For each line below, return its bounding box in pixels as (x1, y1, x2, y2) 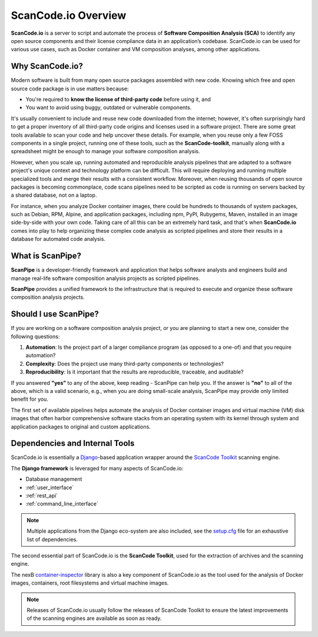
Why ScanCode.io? (11, 61, 84, 71)
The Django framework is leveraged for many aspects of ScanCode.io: (11, 464, 184, 471)
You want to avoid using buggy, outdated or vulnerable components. (25, 104, 192, 111)
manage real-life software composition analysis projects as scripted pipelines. (11, 275, 200, 282)
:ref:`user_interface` (25, 484, 74, 491)
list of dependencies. (26, 536, 78, 543)
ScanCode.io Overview (11, 9, 127, 22)
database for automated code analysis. (11, 236, 106, 243)
